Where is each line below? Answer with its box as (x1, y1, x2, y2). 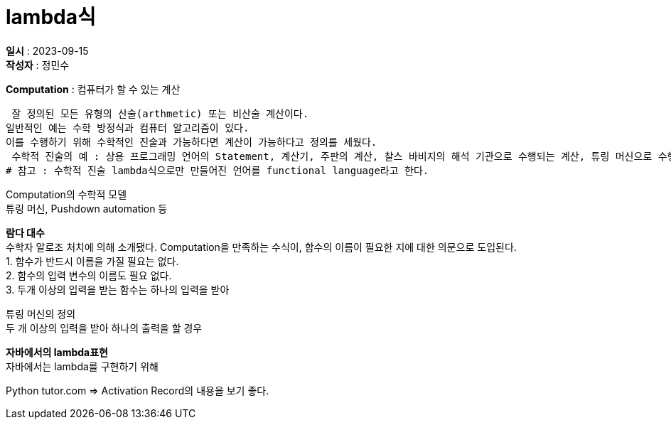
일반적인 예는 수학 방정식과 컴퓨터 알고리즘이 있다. (6, 122, 249, 134)
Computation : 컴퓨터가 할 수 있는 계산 (6, 82, 181, 95)
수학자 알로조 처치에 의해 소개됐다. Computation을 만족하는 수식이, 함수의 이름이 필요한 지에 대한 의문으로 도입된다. (6, 240, 517, 253)
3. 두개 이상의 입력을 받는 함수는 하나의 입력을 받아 (6, 283, 230, 296)
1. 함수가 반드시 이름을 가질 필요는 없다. (6, 254, 179, 267)
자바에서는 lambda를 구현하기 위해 (6, 360, 159, 372)
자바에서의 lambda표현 (6, 345, 108, 358)
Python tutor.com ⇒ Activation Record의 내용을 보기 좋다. (6, 384, 269, 397)
